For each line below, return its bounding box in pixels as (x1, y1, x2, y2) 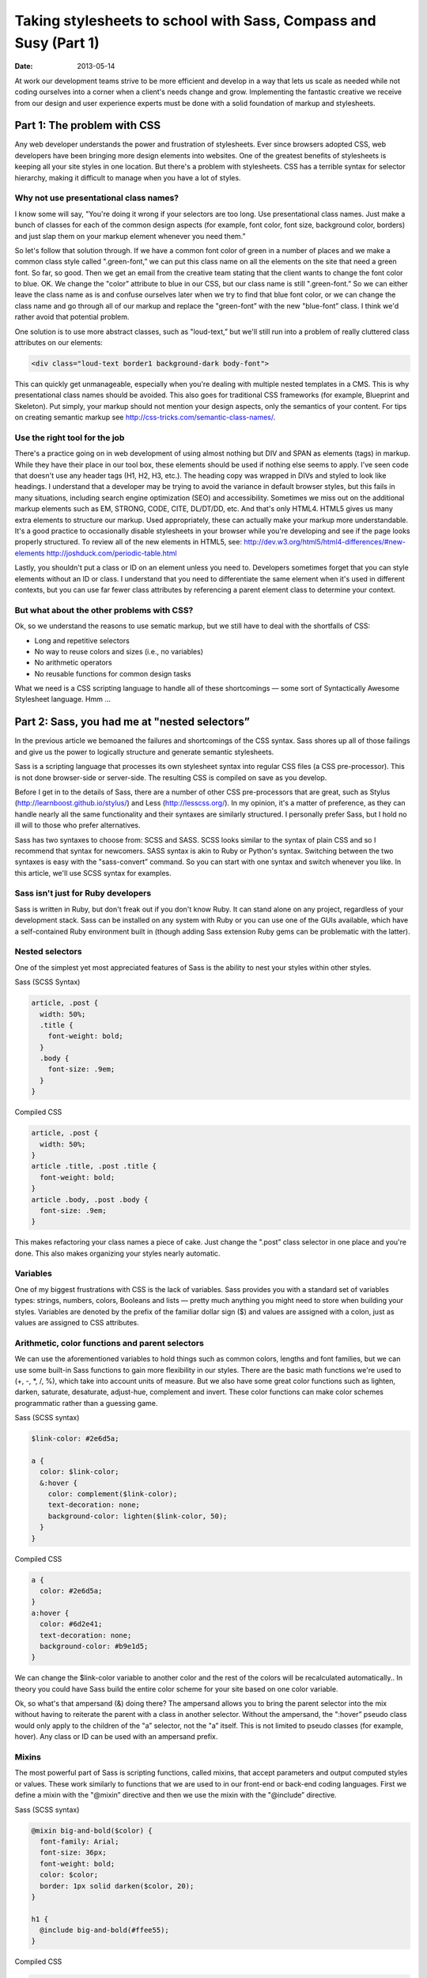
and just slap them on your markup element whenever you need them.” (14, 231, 246, 241)
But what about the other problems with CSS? (14, 604, 194, 616)
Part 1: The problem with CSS (14, 119, 161, 132)
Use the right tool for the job (14, 432, 125, 443)
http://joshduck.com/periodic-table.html (46, 548, 177, 558)
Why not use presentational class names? (14, 192, 179, 203)
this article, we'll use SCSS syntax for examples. (14, 868, 172, 877)
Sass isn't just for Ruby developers (14, 888, 152, 899)
